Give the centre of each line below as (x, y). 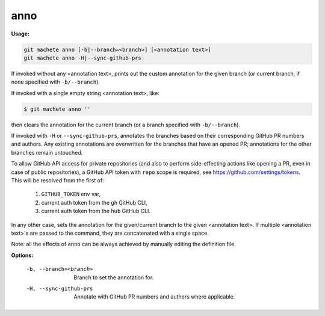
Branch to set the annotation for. (114, 277)
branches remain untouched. (47, 152)
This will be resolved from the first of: (58, 180)
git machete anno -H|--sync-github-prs (82, 58)
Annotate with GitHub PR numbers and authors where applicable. (154, 297)
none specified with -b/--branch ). (56, 82)
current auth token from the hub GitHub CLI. (96, 211)
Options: (22, 255)
